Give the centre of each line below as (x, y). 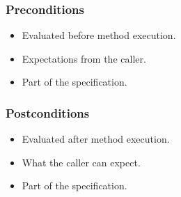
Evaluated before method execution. (99, 35)
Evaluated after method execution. (96, 139)
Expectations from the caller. (84, 58)
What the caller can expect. (81, 162)
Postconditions (48, 112)
